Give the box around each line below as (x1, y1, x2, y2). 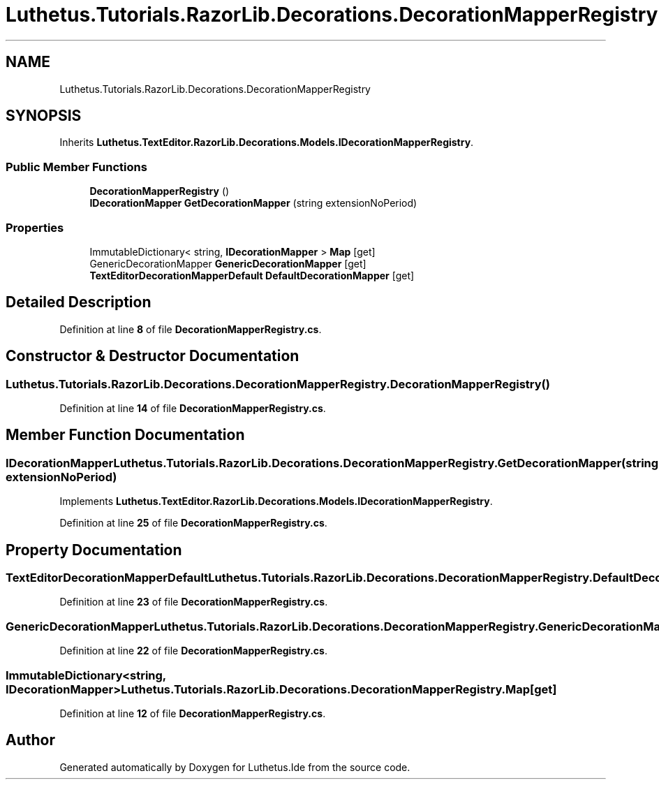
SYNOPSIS (6, 107, 82, 125)
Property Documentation (6, 541, 182, 559)
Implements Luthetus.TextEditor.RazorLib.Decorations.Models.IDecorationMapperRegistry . (59, 495, 493, 508)
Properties (6, 220, 64, 235)
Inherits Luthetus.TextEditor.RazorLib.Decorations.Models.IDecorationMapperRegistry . (59, 136, 474, 149)
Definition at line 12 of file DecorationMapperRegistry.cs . (59, 707, 326, 719)
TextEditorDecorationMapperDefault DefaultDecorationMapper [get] (89, 269, 415, 281)
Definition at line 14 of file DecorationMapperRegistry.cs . (59, 402, 326, 414)
